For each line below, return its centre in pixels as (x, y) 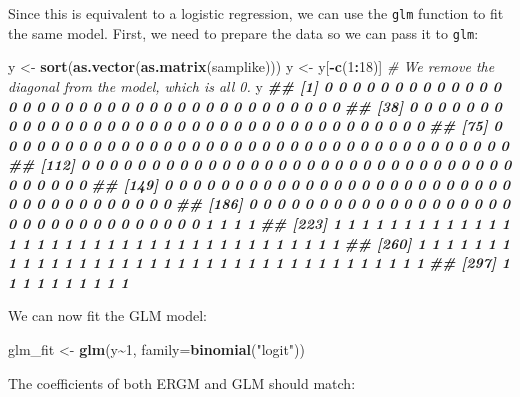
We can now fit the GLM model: (108, 315)
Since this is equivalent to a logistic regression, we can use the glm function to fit (256, 13)
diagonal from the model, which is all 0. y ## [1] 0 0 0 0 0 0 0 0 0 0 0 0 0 (254, 85)
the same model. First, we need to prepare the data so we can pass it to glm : (243, 32)
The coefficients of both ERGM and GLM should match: (182, 382)
